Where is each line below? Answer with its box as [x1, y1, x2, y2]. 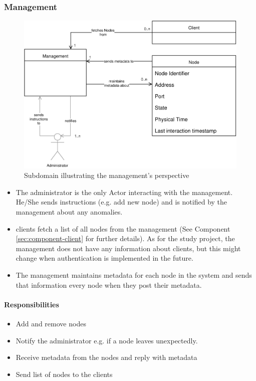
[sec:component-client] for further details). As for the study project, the [16, 233, 235, 244]
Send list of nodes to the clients [16, 368, 113, 379]
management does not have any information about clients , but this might [16, 243, 241, 253]
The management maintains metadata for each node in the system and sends [16, 270, 252, 280]
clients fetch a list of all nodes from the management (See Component [16, 223, 230, 234]
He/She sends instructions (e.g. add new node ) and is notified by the [16, 197, 227, 207]
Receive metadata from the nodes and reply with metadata [16, 352, 197, 362]
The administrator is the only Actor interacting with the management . [16, 186, 233, 197]
